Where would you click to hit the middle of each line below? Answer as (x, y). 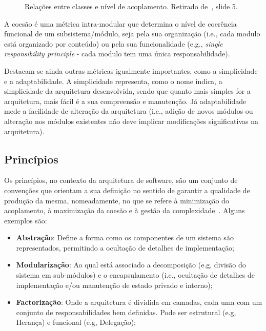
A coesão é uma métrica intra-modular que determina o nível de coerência (120, 23)
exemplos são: (26, 220)
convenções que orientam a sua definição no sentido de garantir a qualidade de (127, 190)
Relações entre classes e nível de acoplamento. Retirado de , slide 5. (131, 6)
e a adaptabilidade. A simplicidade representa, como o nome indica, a (113, 81)
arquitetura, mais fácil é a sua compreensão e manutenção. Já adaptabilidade (125, 101)
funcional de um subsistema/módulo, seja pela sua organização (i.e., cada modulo (132, 34)
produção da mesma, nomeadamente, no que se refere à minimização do (117, 200)
